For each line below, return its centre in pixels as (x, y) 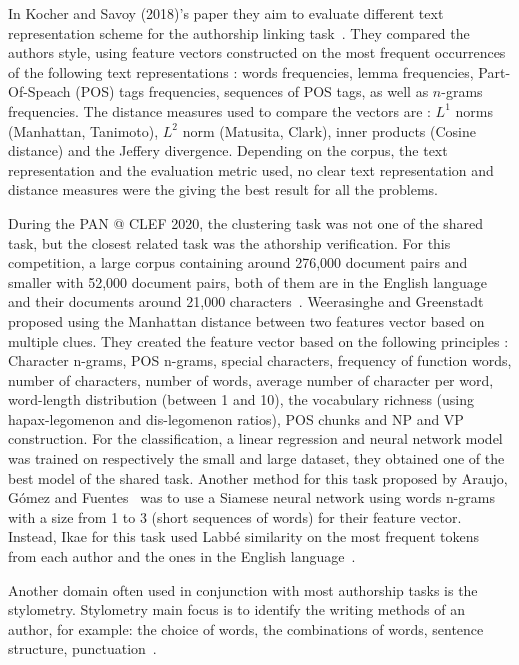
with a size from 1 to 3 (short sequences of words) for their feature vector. (235, 516)
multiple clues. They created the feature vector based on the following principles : (258, 340)
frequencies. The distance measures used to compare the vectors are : (219, 110)
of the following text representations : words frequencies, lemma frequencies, (241, 71)
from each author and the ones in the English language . (182, 556)
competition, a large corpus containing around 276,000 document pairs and (238, 262)
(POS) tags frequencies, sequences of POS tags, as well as (252, 91)
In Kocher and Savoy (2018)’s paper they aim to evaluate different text (226, 13)
